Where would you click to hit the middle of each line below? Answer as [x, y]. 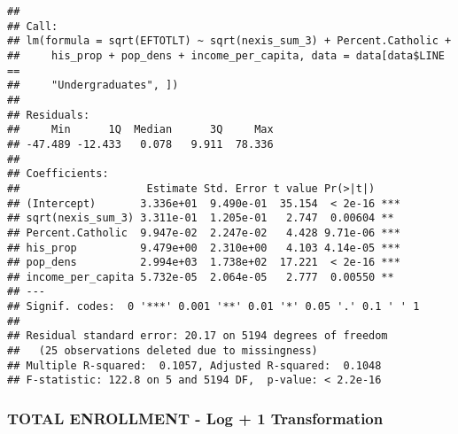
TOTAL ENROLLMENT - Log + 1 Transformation [195, 418]
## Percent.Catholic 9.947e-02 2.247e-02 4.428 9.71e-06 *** [204, 232]
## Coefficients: [58, 174]
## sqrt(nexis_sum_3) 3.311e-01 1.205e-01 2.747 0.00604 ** [201, 218]
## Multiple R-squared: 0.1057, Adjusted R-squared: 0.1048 [194, 365]
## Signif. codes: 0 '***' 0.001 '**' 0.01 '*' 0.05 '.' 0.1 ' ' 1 [213, 307]
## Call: [33, 26]
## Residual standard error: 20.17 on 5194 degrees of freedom [198, 336]
